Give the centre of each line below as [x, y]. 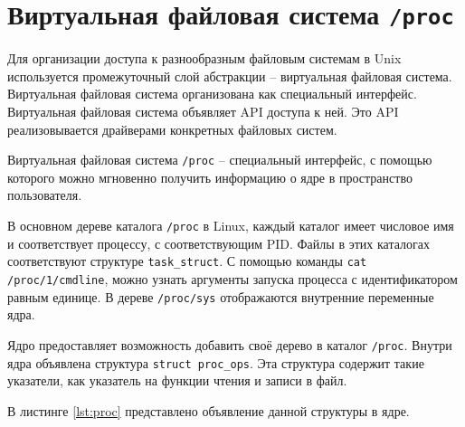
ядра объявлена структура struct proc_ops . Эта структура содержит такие [216, 362]
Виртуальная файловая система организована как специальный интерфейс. [212, 94]
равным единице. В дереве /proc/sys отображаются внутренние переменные [221, 296]
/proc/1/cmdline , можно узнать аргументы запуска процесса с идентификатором [232, 278]
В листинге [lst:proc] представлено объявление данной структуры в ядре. [209, 410]
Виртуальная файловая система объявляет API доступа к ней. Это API [203, 112]
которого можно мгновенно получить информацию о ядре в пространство [210, 177]
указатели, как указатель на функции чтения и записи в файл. [177, 380]
